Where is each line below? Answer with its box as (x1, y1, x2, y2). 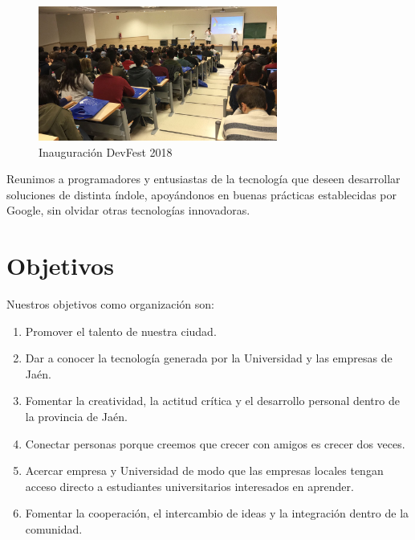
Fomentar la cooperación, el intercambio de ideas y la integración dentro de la (25, 505, 409, 522)
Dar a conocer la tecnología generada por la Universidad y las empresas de (25, 350, 393, 366)
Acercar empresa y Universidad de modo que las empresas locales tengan (25, 462, 384, 479)
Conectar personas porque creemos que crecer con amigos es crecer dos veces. (25, 435, 405, 452)
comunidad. (25, 520, 83, 537)
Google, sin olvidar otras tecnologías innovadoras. (6, 202, 250, 219)
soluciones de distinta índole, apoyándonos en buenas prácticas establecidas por (6, 186, 397, 202)
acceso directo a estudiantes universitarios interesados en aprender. (25, 477, 354, 494)
